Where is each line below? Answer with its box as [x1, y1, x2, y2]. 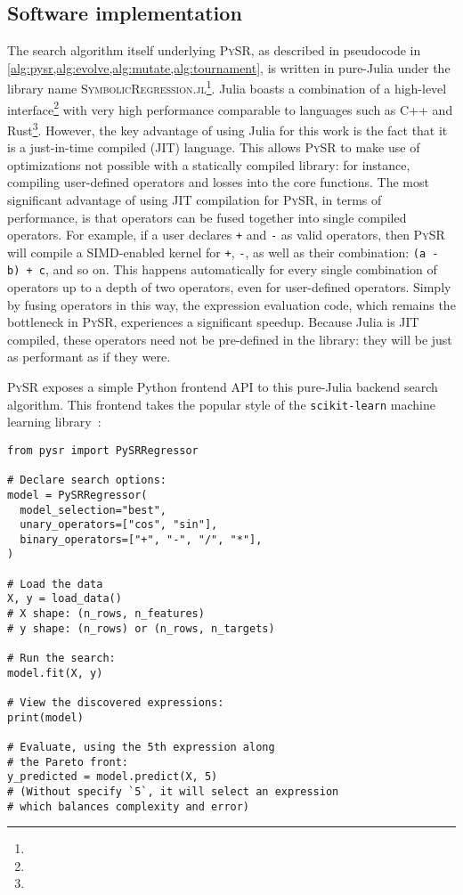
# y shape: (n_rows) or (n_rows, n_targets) [7, 622, 275, 635]
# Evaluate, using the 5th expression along [7, 741, 275, 754]
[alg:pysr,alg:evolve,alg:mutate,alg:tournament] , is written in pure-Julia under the [7, 58, 451, 77]
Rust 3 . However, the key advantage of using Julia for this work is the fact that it [7, 118, 448, 139]
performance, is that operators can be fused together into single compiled [7, 207, 407, 226]
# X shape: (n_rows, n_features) [7, 607, 205, 621]
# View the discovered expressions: [7, 696, 224, 710]
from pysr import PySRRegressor [7, 443, 199, 457]
